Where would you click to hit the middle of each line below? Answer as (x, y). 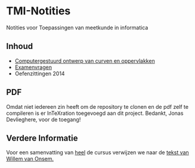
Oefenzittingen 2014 (40, 74)
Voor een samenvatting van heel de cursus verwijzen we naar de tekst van (97, 152)
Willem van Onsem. (30, 159)
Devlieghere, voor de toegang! (44, 119)
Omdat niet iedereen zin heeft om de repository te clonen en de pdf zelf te (97, 106)
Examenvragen (33, 67)
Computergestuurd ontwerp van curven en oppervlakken (85, 60)
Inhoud (20, 46)
